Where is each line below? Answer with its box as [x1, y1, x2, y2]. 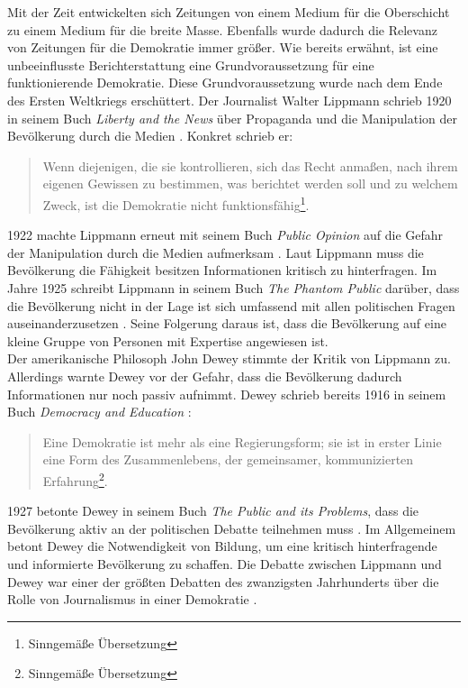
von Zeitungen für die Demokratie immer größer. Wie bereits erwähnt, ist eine [7, 38, 438, 57]
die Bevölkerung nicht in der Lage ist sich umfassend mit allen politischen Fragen [7, 296, 455, 315]
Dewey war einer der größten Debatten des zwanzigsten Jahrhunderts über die [7, 572, 439, 591]
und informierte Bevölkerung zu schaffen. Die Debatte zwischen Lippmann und [7, 554, 442, 573]
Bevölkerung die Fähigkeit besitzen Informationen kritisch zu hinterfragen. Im [7, 261, 437, 280]
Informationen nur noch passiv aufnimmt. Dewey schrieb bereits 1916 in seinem [7, 384, 446, 403]
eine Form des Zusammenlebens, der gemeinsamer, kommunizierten [42, 450, 414, 469]
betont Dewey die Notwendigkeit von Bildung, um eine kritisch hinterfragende [7, 537, 437, 555]
